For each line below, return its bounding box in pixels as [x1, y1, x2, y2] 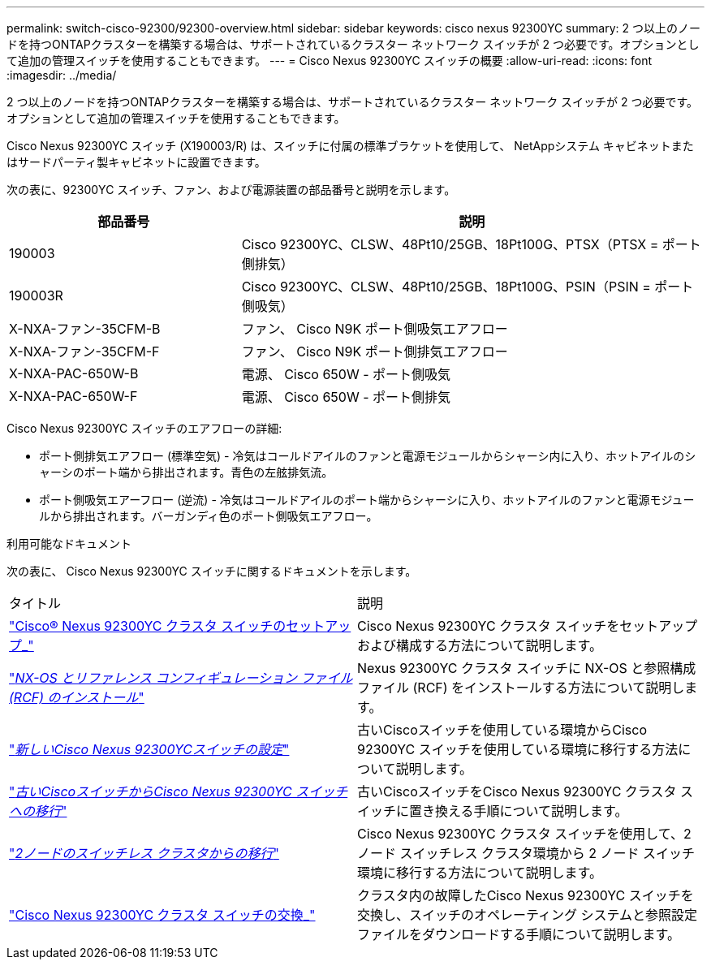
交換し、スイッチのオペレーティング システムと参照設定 [357, 907, 698, 923]
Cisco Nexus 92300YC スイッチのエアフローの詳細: [6, 421, 282, 435]
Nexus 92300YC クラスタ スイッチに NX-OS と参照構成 [357, 660, 696, 676]
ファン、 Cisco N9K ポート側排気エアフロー [241, 343, 508, 360]
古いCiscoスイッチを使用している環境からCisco [357, 722, 648, 738]
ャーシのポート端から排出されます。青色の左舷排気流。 [39, 465, 334, 479]
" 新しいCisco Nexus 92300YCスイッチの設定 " [9, 741, 290, 757]
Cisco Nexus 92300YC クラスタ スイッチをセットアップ [357, 618, 698, 634]
